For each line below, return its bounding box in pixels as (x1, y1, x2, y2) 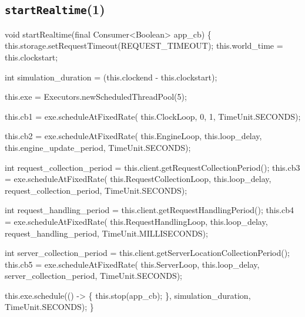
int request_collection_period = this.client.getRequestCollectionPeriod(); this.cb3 (5, 161, 300, 173)
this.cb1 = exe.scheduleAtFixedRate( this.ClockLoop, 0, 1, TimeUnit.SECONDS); (5, 110, 301, 122)
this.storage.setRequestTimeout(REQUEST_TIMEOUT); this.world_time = (5, 39, 283, 52)
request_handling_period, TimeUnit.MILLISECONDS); (5, 227, 208, 239)
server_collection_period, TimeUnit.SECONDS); (5, 269, 183, 282)
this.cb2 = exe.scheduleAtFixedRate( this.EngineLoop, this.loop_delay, (5, 130, 262, 142)
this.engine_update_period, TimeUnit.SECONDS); (5, 141, 191, 153)
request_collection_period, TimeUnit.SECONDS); (5, 184, 187, 196)
